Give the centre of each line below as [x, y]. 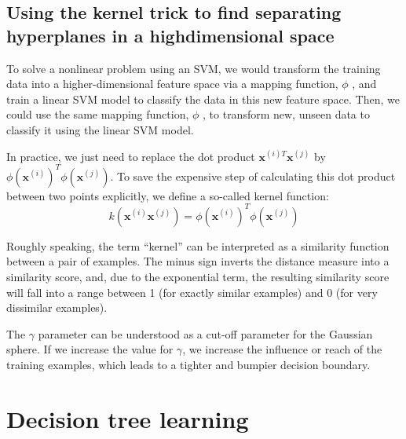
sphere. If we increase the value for [90, 349]
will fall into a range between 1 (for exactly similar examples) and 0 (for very [192, 292]
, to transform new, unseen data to [286, 114]
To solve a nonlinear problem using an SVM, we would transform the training [194, 68]
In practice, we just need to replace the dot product [131, 156]
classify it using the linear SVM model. [100, 129]
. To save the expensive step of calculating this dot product [253, 176]
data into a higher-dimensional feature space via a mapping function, [172, 84]
